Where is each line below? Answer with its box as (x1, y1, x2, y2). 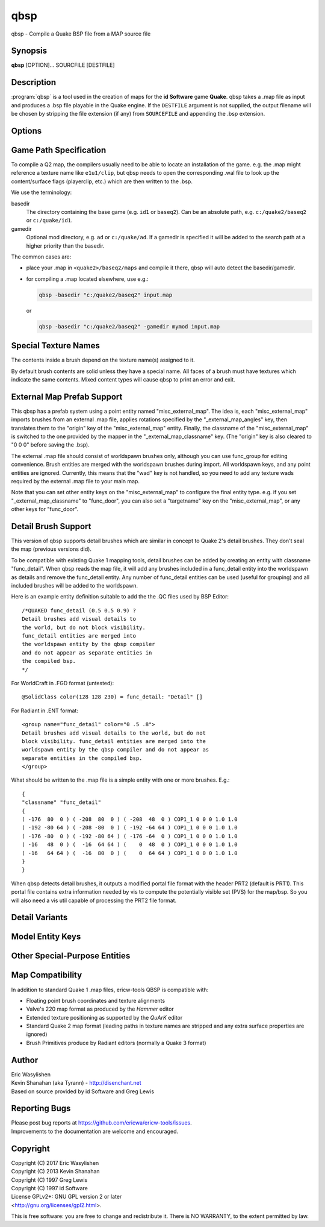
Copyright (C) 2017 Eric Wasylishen (11, 1159, 99, 1166)
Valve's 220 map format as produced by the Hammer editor (26, 1005, 174, 1012)
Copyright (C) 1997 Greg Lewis (11, 1176, 88, 1184)
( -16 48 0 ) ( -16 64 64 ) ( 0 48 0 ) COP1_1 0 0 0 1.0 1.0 (22, 841, 238, 848)
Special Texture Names (11, 340, 101, 351)
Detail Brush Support (11, 521, 91, 532)
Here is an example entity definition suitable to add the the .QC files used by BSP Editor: (11, 593, 229, 600)
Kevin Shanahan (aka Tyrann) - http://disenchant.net (11, 1079, 141, 1087)
